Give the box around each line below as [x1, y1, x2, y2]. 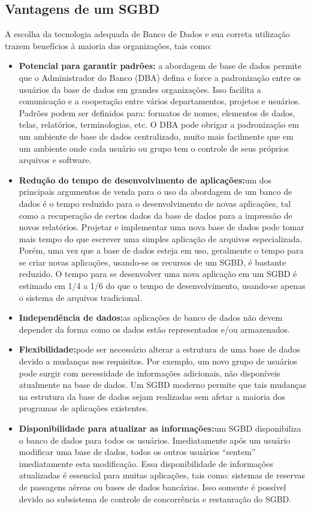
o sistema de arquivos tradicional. [19, 291, 143, 303]
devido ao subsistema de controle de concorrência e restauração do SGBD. [19, 492, 292, 505]
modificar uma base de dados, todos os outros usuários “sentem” [19, 445, 256, 458]
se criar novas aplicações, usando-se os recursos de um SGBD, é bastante [19, 255, 286, 268]
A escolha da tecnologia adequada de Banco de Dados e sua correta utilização [5, 28, 290, 40]
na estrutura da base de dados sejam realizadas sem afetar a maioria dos [19, 390, 285, 402]
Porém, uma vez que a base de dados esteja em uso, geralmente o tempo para [19, 244, 304, 257]
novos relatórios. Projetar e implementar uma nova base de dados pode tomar [19, 221, 304, 233]
